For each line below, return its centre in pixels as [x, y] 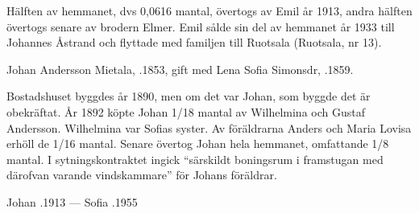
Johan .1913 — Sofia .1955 [72, 201]
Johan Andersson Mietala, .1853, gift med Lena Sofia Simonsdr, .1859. [180, 69]
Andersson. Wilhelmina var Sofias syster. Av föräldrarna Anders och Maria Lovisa [209, 127]
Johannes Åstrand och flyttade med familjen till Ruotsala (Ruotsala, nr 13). [194, 42]
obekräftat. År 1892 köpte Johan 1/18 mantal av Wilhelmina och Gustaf [186, 111]
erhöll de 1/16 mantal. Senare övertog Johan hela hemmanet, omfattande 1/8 [198, 143]
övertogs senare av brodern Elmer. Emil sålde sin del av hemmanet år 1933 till [201, 26]
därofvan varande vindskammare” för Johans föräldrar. [142, 175]
